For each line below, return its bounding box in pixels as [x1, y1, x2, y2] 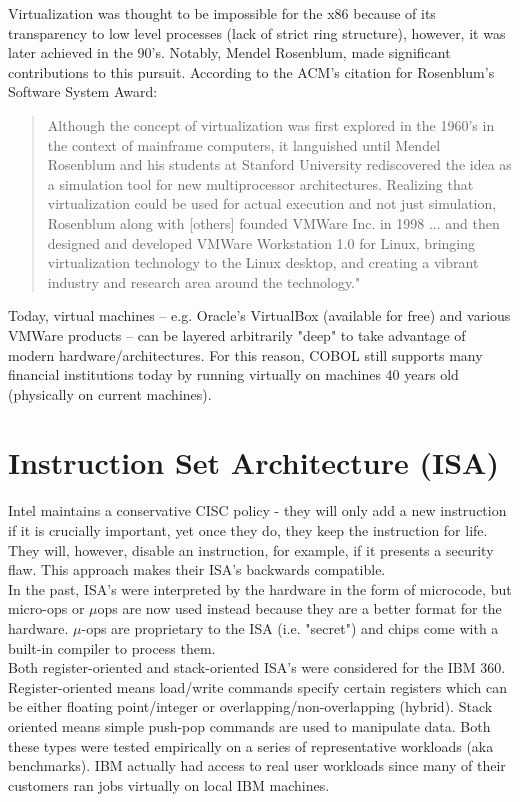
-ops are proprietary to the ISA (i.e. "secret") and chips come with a [81, 617, 499, 638]
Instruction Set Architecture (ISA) [8, 442, 499, 483]
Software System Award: [8, 81, 158, 102]
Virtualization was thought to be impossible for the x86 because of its [8, 3, 436, 23]
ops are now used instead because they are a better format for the [97, 598, 502, 619]
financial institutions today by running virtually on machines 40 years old [8, 364, 459, 385]
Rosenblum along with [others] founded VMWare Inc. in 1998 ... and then [47, 212, 500, 233]
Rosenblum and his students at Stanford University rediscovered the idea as [47, 154, 512, 175]
